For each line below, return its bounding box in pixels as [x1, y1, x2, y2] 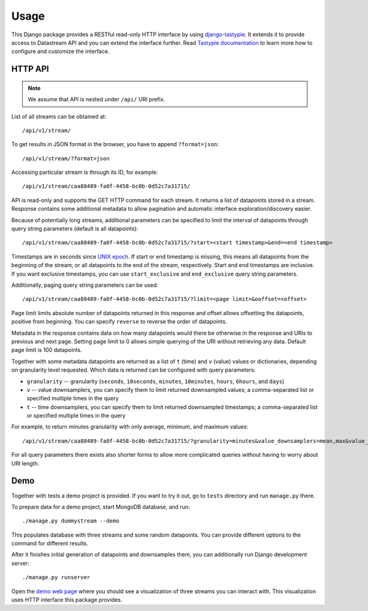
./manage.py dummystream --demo [22, 518, 120, 524]
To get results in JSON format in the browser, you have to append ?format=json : [11, 141, 219, 148]
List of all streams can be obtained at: [11, 112, 107, 120]
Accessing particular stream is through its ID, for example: [11, 169, 158, 176]
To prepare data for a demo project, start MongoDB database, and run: [11, 503, 190, 510]
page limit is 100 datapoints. [11, 346, 82, 354]
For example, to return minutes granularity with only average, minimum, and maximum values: [11, 423, 248, 430]
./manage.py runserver [22, 574, 91, 581]
